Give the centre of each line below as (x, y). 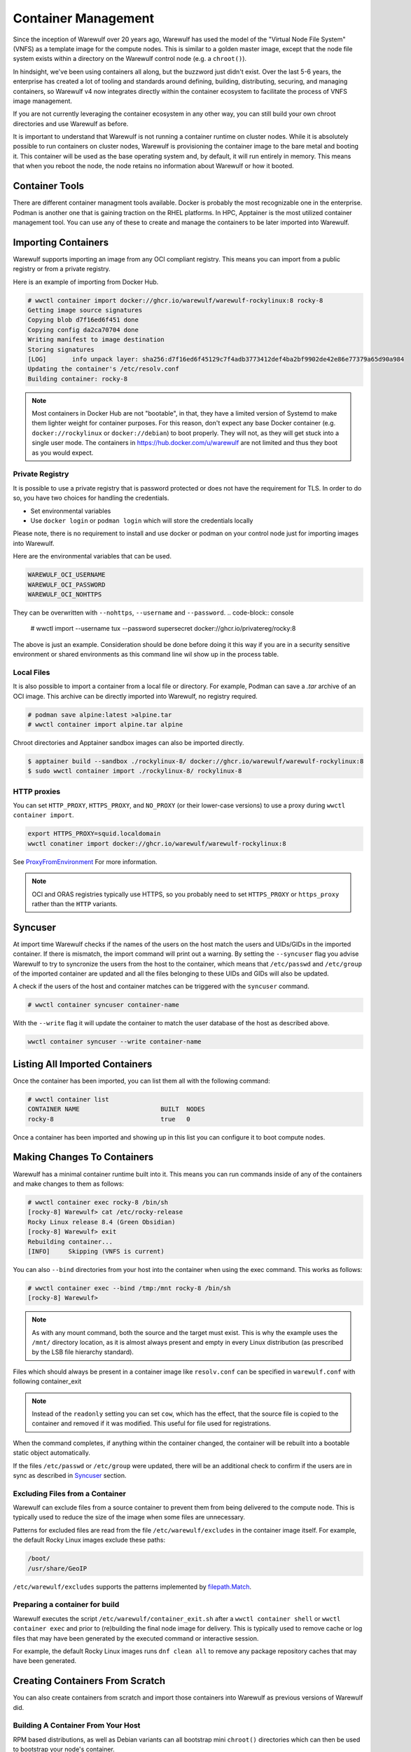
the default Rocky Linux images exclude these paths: (89, 1540)
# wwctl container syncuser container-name (104, 1005)
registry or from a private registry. (62, 269)
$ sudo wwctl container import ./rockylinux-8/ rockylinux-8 (135, 771)
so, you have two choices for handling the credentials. (91, 498)
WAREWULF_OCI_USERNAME (67, 575)
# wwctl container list (69, 1099)
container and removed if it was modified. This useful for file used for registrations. (151, 1423)
